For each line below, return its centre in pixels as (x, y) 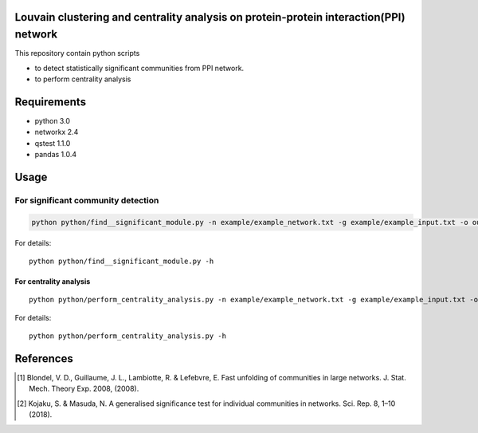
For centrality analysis (53, 281)
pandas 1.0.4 (56, 154)
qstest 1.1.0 (53, 143)
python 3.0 (53, 120)
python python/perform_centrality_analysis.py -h (128, 336)
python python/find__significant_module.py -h (121, 261)
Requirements (51, 102)
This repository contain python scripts (77, 53)
